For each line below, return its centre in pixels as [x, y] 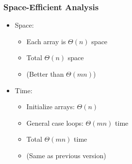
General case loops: [55, 123]
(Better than [45, 74]
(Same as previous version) [66, 155]
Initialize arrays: [50, 107]
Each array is [46, 41]
